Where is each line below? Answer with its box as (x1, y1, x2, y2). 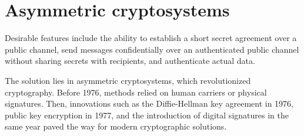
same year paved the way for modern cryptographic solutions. (5, 120, 227, 132)
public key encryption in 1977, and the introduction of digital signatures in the (5, 108, 289, 121)
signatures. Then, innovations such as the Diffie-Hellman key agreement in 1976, (5, 97, 294, 110)
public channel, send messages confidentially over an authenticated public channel (5, 43, 299, 55)
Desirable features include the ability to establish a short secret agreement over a (5, 32, 297, 44)
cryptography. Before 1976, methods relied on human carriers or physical (5, 86, 267, 98)
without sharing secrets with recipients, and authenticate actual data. (5, 55, 255, 67)
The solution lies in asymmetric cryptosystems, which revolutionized (5, 74, 251, 86)
